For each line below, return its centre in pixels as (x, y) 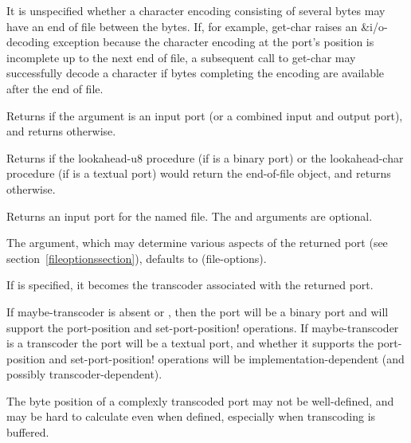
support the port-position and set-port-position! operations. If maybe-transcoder (203, 327)
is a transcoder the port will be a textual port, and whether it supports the (190, 343)
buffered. (28, 432)
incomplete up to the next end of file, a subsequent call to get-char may (181, 57)
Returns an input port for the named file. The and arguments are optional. (190, 216)
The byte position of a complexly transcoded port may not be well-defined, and (200, 400)
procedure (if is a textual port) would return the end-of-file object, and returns (199, 173)
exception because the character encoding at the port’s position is (213, 42)
